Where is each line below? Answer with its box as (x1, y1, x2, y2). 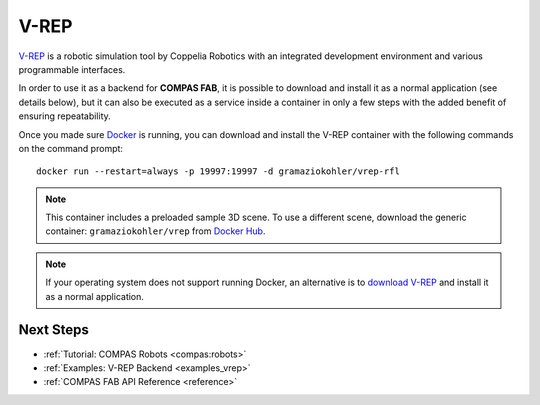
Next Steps (18, 321, 89, 339)
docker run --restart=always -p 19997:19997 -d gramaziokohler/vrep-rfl (36, 166, 400, 177)
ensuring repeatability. (18, 110, 112, 122)
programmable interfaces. (18, 63, 126, 75)
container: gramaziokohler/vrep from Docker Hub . (45, 225, 266, 237)
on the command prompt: (18, 142, 124, 154)
